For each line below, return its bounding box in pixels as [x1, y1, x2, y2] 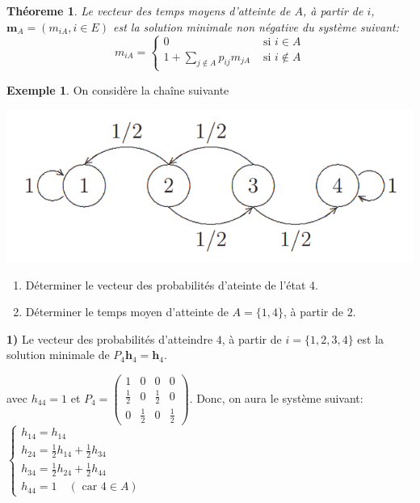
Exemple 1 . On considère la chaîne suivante [6, 81, 229, 98]
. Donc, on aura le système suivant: [189, 389, 363, 406]
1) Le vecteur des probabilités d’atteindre [6, 330, 213, 347]
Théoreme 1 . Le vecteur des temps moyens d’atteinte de [6, 2, 291, 19]
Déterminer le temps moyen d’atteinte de [25, 303, 229, 320]
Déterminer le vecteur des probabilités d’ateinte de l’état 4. [25, 276, 318, 293]
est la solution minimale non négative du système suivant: [113, 18, 399, 35]
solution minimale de [6, 346, 110, 363]
